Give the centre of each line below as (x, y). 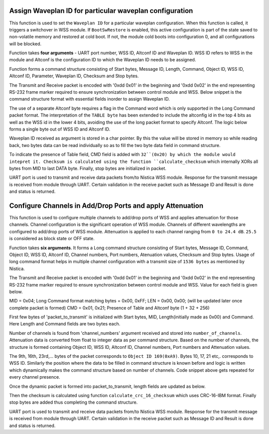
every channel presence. (35, 377)
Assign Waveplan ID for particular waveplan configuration (101, 11)
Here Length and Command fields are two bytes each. (65, 324)
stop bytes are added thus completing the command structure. (73, 402)
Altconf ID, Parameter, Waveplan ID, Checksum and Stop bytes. (74, 76)
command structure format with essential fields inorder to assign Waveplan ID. (90, 99)
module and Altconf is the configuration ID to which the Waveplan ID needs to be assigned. (103, 60)
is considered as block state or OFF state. (52, 239)
